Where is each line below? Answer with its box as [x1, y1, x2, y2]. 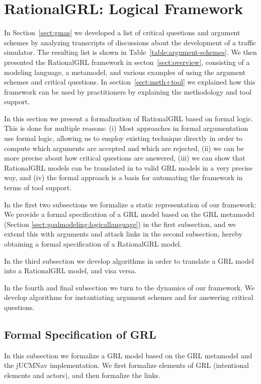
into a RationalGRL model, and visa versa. [4, 265, 137, 276]
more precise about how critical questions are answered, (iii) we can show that [4, 152, 245, 163]
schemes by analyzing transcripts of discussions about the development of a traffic [4, 37, 256, 47]
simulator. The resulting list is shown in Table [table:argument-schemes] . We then [4, 47, 257, 57]
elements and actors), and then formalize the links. [4, 369, 161, 380]
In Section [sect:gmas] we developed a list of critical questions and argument [4, 27, 240, 38]
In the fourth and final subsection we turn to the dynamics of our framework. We [4, 282, 255, 292]
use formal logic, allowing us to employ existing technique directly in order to [4, 133, 243, 143]
